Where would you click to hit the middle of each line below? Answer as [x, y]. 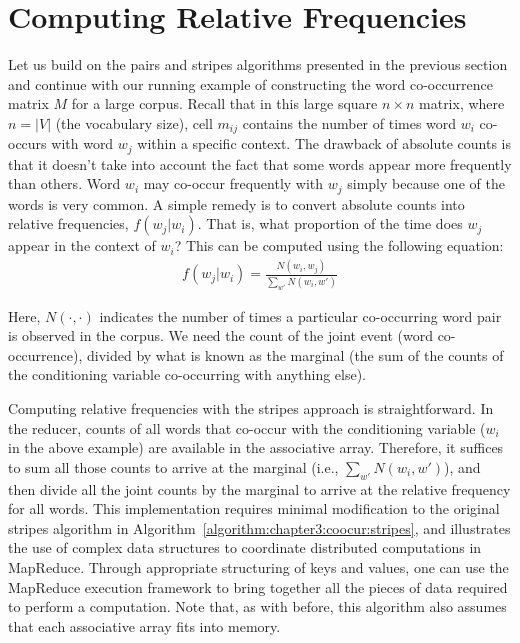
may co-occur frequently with [233, 183]
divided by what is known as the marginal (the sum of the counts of [295, 354]
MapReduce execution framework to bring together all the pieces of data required [258, 586]
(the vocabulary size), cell [134, 122]
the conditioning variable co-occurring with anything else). [187, 374]
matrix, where [462, 103]
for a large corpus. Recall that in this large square [224, 103]
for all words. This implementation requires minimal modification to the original [254, 508]
